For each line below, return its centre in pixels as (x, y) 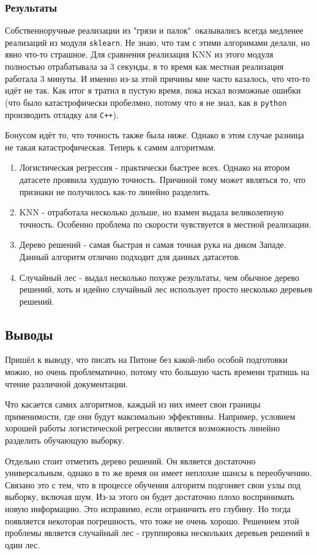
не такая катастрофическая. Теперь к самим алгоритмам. (110, 147)
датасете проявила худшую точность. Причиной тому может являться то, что (162, 179)
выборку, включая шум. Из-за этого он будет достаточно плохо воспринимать (150, 497)
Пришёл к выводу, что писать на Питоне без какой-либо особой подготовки (146, 359)
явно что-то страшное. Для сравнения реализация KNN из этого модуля (139, 54)
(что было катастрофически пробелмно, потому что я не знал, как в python (146, 102)
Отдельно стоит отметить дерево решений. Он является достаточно (130, 460)
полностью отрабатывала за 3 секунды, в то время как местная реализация (144, 66)
